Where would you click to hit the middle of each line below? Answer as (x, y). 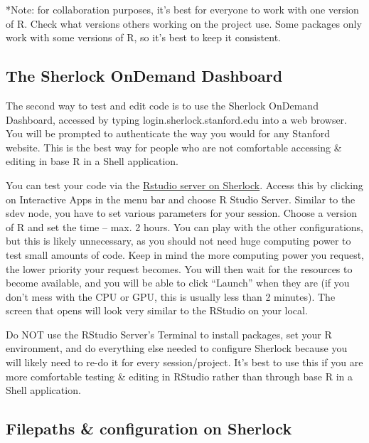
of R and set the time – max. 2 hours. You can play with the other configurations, (184, 226)
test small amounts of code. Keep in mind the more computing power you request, (185, 254)
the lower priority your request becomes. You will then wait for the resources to (179, 268)
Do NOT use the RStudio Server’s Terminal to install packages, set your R (169, 334)
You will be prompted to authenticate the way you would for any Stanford (168, 133)
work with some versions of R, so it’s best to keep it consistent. (143, 37)
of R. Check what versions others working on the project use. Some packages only (184, 23)
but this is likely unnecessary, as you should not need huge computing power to (178, 241)
